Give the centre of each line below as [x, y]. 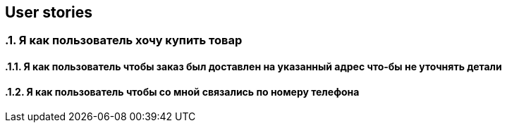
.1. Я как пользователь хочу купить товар [124, 40]
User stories [49, 12]
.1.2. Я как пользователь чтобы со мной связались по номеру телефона [182, 91]
